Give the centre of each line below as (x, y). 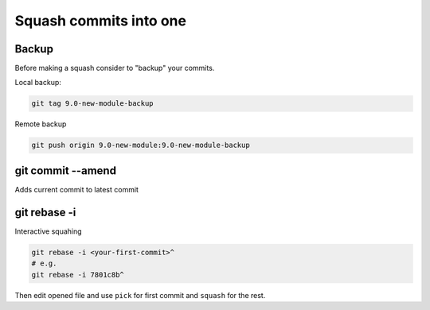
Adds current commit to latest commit (77, 189)
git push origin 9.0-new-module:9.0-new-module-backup (141, 145)
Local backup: (38, 83)
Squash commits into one (101, 21)
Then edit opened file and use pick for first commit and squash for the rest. (140, 295)
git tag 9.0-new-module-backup (93, 104)
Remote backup (41, 124)
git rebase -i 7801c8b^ (78, 275)
